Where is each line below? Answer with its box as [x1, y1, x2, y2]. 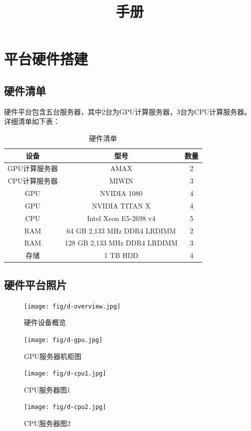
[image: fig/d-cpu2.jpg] [24, 403, 106, 411]
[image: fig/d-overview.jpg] [24, 302, 121, 310]
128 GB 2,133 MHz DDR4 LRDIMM [65, 237, 178, 248]
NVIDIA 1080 [100, 188, 143, 198]
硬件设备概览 [24, 317, 66, 327]
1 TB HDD [104, 250, 139, 260]
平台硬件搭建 [4, 48, 88, 69]
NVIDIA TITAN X [92, 200, 151, 210]
